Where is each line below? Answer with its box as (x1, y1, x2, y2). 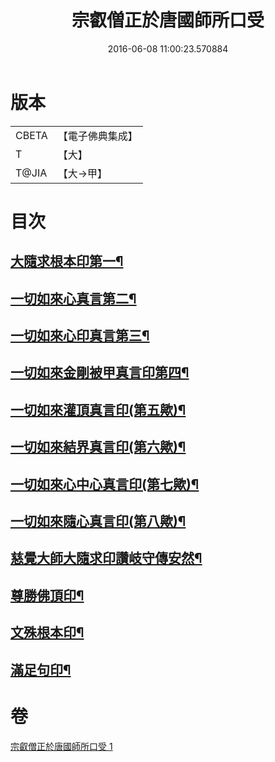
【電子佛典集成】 (57, 129, 138, 143)
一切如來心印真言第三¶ (10, 327, 150, 345)
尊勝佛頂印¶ (10, 587, 85, 604)
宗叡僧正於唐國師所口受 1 (10, 740, 113, 752)
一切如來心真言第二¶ (10, 290, 137, 307)
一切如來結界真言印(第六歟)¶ (10, 439, 187, 456)
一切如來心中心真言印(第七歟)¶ (10, 476, 200, 493)
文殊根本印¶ (10, 624, 85, 641)
